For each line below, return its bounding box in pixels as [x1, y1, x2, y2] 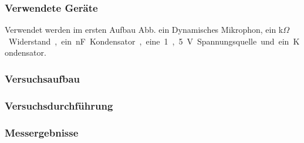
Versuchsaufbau [5, 71, 80, 86]
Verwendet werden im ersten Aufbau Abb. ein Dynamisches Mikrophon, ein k [5, 23, 283, 36]
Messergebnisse [5, 125, 79, 139]
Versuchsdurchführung [5, 98, 113, 113]
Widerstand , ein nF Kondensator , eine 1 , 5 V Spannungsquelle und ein [8, 35, 289, 47]
